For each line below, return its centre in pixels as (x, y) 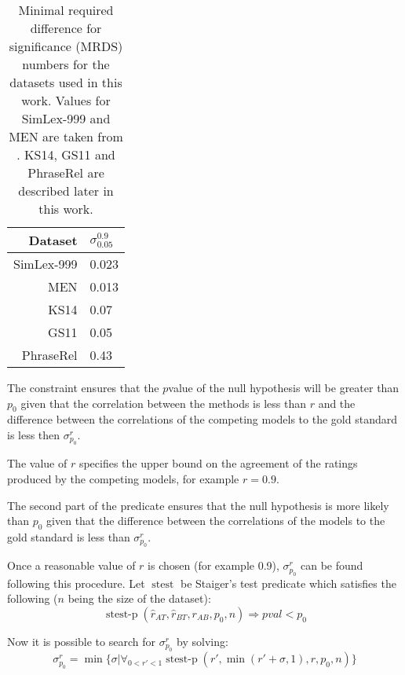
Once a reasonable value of (71, 565)
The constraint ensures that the (83, 387)
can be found (332, 565)
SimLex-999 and (66, 118)
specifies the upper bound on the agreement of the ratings (218, 463)
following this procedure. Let (76, 583)
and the (337, 403)
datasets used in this (66, 82)
